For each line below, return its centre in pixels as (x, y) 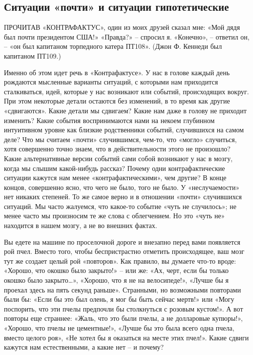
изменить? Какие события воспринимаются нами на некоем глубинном (109, 120)
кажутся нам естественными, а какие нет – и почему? (84, 347)
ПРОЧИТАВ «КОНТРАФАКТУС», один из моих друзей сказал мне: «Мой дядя (122, 27)
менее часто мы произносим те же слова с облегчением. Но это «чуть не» (115, 216)
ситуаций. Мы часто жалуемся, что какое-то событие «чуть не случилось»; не (120, 206)
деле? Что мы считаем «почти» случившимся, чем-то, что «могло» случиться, (120, 139)
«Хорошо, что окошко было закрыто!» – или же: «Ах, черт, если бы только (116, 270)
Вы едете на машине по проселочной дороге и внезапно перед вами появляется (122, 241)
